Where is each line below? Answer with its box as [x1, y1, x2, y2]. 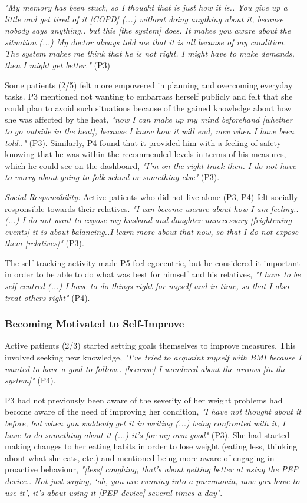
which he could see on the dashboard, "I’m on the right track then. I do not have [5, 159, 296, 171]
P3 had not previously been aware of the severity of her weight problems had [5, 393, 283, 406]
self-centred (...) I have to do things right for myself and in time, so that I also [5, 280, 289, 292]
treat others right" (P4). [5, 291, 90, 303]
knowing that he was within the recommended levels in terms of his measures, [5, 148, 286, 160]
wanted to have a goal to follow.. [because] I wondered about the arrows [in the [5, 362, 286, 375]
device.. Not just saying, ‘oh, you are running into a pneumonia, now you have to [5, 475, 300, 487]
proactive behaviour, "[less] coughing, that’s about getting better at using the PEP [5, 463, 299, 475]
